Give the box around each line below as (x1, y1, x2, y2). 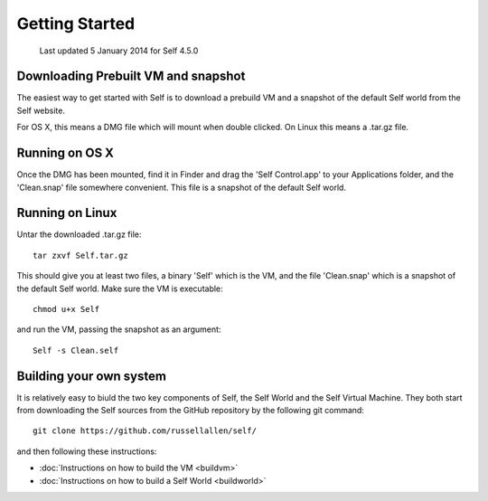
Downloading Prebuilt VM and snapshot (16, 69, 246, 84)
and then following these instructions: (16, 446, 157, 457)
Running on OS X (16, 146, 115, 161)
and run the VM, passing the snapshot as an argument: (16, 324, 221, 335)
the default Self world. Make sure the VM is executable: (16, 283, 223, 294)
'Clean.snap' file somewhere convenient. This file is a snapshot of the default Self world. (16, 182, 347, 193)
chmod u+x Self (33, 304, 100, 314)
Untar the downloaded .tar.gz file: (16, 229, 142, 240)
